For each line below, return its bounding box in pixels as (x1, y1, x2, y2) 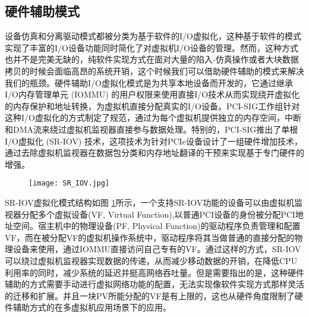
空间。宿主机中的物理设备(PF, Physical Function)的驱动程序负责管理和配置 (12, 219, 301, 232)
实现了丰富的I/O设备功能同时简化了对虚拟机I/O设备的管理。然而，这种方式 (5, 41, 298, 54)
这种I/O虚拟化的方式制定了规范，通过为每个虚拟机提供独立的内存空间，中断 (5, 111, 301, 124)
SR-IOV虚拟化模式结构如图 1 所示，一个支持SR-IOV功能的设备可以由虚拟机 (5, 196, 295, 208)
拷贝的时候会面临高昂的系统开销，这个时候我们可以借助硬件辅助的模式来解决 (5, 64, 304, 77)
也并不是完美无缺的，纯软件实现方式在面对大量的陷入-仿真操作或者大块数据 (5, 53, 299, 65)
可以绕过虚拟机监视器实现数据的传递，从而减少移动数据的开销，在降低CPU (5, 254, 298, 266)
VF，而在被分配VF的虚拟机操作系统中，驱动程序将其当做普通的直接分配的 (5, 231, 295, 243)
